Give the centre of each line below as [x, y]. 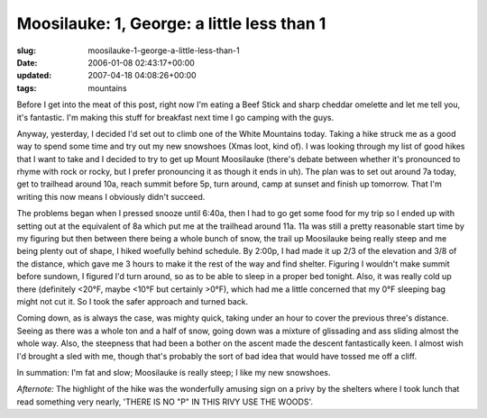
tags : [27, 88]
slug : [26, 50]
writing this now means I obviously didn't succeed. [111, 196]
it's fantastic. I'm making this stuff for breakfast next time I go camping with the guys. [175, 117]
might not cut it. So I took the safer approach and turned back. [133, 301]
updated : [34, 76]
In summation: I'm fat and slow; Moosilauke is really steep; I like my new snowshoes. [174, 372]
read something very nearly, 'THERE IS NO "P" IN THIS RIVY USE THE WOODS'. [165, 402]
